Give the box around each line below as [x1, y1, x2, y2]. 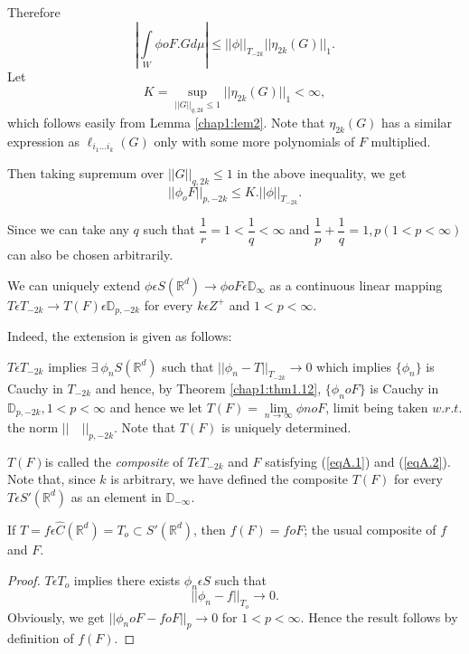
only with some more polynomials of [154, 131, 355, 150]
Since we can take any [7, 220, 129, 239]
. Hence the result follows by [300, 607, 458, 626]
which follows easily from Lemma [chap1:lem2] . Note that [7, 113, 325, 132]
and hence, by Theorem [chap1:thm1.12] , [95, 378, 322, 397]
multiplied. [371, 131, 431, 150]
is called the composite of [44, 451, 183, 470]
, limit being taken [325, 397, 428, 416]
